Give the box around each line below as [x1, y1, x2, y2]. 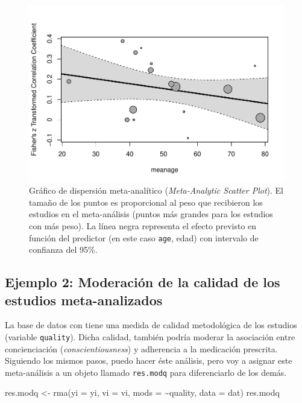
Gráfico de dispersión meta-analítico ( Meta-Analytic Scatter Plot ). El [29, 184, 283, 197]
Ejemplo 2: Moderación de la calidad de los [5, 273, 280, 291]
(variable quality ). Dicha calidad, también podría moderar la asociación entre [5, 330, 295, 343]
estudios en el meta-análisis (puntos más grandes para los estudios [29, 208, 273, 220]
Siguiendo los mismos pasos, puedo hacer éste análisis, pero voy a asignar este [5, 354, 292, 367]
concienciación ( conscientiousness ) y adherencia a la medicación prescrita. [5, 342, 278, 355]
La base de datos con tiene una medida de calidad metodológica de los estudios [5, 319, 297, 331]
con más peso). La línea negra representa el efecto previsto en [29, 219, 257, 232]
